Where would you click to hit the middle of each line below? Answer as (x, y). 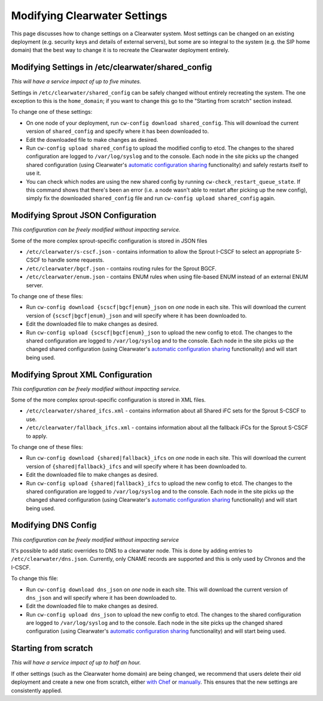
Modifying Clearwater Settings (89, 16)
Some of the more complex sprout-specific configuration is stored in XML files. (109, 400)
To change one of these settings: (52, 112)
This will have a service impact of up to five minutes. (76, 81)
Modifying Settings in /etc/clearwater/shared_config (112, 67)
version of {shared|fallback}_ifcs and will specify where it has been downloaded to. (136, 466)
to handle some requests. (73, 260)
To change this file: (35, 578)
